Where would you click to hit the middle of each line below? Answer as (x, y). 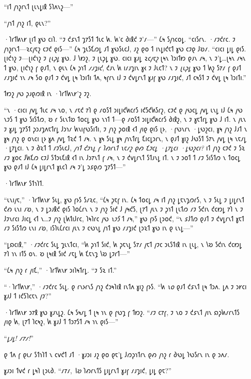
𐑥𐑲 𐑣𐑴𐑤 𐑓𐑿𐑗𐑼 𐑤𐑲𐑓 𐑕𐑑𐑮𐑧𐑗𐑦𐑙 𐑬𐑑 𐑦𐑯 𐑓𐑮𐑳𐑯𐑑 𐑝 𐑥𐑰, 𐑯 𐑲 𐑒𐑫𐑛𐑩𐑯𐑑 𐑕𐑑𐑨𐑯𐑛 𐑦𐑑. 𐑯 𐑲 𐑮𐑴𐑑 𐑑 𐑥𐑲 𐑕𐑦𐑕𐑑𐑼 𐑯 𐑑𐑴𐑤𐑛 (122, 157)
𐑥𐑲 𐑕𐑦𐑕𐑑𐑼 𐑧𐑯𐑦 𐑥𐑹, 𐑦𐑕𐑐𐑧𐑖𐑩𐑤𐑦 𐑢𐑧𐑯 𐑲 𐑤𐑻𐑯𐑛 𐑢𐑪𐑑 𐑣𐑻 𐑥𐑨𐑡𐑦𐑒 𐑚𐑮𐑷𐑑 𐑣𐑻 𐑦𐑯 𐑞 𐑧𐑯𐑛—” (99, 228)
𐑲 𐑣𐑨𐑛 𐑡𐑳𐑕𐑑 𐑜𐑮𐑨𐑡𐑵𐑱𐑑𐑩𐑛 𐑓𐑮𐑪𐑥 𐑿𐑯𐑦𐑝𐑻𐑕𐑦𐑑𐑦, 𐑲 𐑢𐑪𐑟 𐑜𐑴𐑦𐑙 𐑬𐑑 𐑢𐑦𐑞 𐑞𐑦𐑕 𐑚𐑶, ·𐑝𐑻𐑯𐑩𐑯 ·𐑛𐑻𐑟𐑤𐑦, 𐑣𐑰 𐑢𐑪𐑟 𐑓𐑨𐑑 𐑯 (125, 128)
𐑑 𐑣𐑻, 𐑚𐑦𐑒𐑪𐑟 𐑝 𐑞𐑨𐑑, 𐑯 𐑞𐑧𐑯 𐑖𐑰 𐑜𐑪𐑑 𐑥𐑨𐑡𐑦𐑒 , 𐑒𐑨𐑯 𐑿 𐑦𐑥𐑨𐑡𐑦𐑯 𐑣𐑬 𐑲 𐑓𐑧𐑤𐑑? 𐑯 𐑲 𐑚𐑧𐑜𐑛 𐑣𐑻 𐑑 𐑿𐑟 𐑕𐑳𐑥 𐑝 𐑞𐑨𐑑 (123, 67)
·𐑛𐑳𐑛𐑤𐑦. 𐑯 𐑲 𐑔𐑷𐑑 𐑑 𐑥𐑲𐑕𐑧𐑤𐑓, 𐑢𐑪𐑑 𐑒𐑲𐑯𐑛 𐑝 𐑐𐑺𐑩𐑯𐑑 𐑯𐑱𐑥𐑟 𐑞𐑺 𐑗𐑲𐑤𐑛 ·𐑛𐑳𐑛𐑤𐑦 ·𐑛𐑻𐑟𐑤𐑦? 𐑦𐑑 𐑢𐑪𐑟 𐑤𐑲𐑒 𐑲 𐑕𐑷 (125, 148)
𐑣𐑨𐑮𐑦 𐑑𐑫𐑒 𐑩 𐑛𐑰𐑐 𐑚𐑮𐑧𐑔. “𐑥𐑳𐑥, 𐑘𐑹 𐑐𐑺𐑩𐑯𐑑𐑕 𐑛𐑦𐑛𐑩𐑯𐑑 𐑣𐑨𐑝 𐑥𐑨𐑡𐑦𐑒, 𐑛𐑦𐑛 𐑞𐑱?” (88, 371)
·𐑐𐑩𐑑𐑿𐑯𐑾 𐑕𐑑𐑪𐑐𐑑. (24, 183)
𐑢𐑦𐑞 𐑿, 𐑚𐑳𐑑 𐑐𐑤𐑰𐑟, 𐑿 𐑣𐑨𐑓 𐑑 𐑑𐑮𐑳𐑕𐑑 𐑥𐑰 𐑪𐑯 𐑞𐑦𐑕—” (61, 321)
